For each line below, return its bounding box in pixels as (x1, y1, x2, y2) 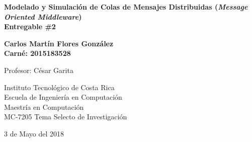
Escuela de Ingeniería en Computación (4, 92, 122, 102)
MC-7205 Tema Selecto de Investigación (4, 111, 127, 122)
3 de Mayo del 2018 (4, 128, 64, 138)
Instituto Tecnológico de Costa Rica (4, 82, 115, 92)
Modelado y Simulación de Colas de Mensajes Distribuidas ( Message (4, 2, 248, 12)
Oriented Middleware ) (4, 11, 82, 22)
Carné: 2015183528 (4, 48, 71, 58)
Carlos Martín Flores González (4, 38, 114, 48)
